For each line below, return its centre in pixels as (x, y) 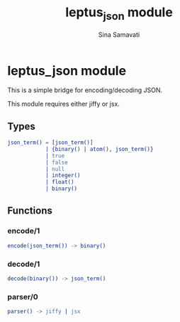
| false (57, 162)
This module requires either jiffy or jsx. (64, 104)
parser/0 (23, 296)
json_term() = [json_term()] (50, 143)
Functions (30, 211)
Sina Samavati (119, 34)
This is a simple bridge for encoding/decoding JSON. (85, 90)
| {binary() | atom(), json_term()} (99, 149)
